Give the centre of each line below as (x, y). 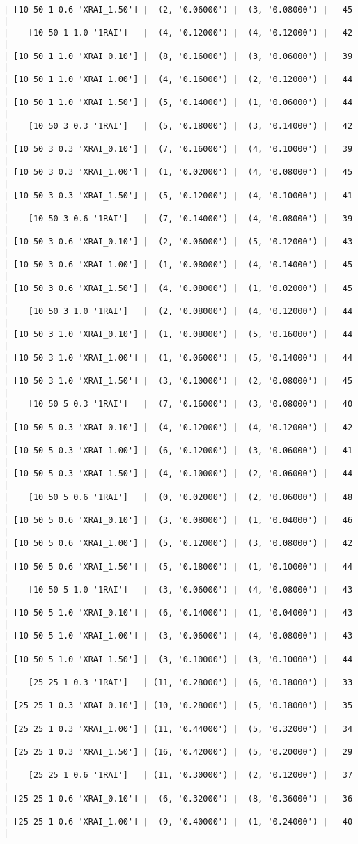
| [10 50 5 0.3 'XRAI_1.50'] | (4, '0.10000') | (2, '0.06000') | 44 (178, 474)
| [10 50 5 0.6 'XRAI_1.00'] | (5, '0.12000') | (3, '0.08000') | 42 (178, 544)
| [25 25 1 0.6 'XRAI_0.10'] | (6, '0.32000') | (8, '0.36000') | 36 (178, 798)
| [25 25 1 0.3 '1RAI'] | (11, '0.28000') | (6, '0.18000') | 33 (178, 683)
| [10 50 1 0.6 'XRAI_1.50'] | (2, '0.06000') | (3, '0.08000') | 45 (178, 10)
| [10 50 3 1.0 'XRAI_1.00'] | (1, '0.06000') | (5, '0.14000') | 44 (178, 358)
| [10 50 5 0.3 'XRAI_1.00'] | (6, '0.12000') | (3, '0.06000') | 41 (178, 450)
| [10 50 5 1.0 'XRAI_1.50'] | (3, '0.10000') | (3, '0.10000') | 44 (178, 659)
